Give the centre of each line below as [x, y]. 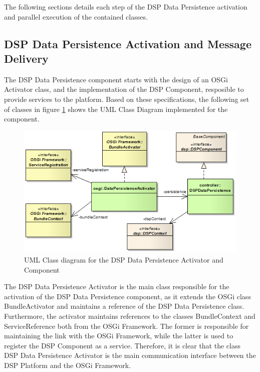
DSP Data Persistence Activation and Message [128, 43]
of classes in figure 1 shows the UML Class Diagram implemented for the [116, 109]
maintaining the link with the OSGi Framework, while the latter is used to [119, 336]
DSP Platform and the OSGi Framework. [68, 365]
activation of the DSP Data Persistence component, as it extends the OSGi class [127, 296]
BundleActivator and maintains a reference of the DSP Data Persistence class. [124, 306]
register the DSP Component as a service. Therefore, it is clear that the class [122, 345]
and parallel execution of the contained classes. [76, 16]
